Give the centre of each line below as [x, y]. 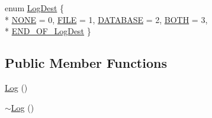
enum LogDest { [35, 8]
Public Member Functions [86, 63]
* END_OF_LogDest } [48, 31]
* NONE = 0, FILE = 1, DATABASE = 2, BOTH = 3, [106, 19]
